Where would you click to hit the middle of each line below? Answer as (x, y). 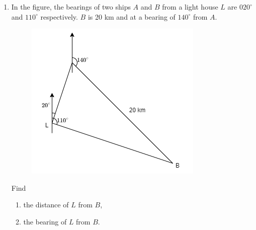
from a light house (190, 7)
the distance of (46, 205)
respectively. (59, 16)
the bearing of (45, 221)
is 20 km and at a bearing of (132, 16)
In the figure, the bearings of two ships (71, 7)
